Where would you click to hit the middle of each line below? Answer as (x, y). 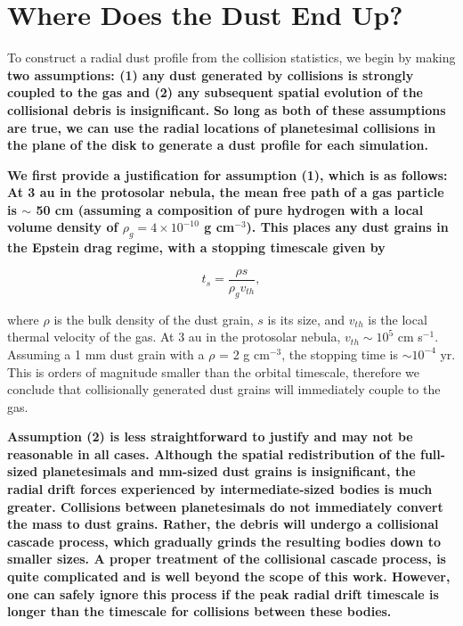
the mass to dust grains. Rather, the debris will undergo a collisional (223, 524)
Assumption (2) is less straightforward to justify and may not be (210, 437)
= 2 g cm (244, 354)
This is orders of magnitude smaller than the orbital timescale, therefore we (213, 371)
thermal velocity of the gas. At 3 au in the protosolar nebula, (174, 337)
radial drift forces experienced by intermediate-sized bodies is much (220, 489)
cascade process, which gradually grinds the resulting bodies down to (224, 541)
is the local (398, 319)
